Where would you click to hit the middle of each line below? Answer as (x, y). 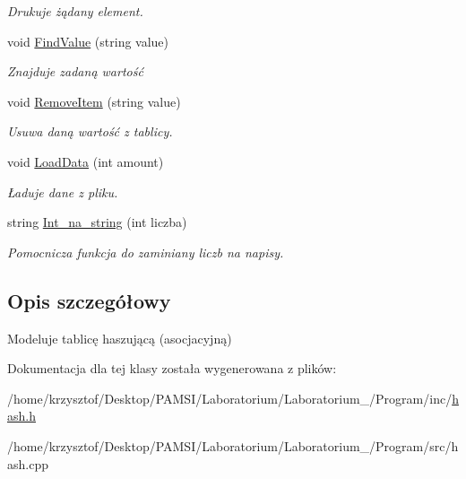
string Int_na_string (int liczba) (97, 222)
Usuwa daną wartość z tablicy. (90, 131)
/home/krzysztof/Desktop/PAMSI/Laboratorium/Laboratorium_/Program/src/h (233, 445)
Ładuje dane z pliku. (63, 192)
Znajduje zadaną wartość (75, 71)
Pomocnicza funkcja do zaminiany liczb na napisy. (146, 252)
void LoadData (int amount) (86, 161)
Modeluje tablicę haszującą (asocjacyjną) (120, 338)
